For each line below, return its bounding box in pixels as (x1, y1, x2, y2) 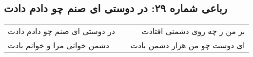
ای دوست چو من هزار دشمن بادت (130, 39, 245, 51)
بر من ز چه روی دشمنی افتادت (141, 25, 245, 37)
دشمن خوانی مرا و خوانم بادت (8, 39, 109, 51)
